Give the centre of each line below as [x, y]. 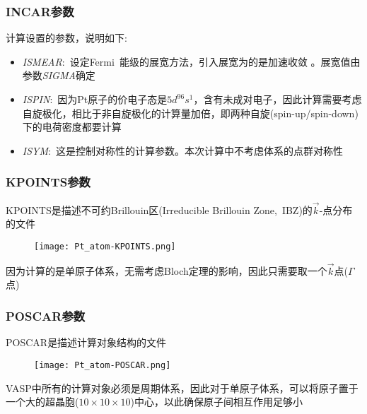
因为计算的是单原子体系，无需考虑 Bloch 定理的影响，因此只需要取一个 [167, 270]
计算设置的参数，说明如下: [66, 38]
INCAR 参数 [40, 11]
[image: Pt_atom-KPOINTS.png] [105, 247]
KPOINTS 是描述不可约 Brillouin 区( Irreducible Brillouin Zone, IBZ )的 [159, 209]
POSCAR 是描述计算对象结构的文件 [86, 342]
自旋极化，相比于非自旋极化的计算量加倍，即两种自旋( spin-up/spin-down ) [190, 113]
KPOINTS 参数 [48, 182]
